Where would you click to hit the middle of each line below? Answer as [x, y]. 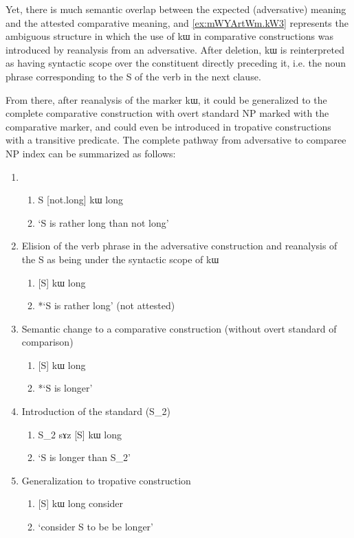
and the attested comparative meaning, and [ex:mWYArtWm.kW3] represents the [177, 22]
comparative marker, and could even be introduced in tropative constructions [168, 126]
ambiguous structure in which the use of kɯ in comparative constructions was [170, 36]
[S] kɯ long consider [81, 503]
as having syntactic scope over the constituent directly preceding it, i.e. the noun [176, 63]
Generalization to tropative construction [106, 480]
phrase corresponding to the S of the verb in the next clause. [133, 76]
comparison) [47, 342]
